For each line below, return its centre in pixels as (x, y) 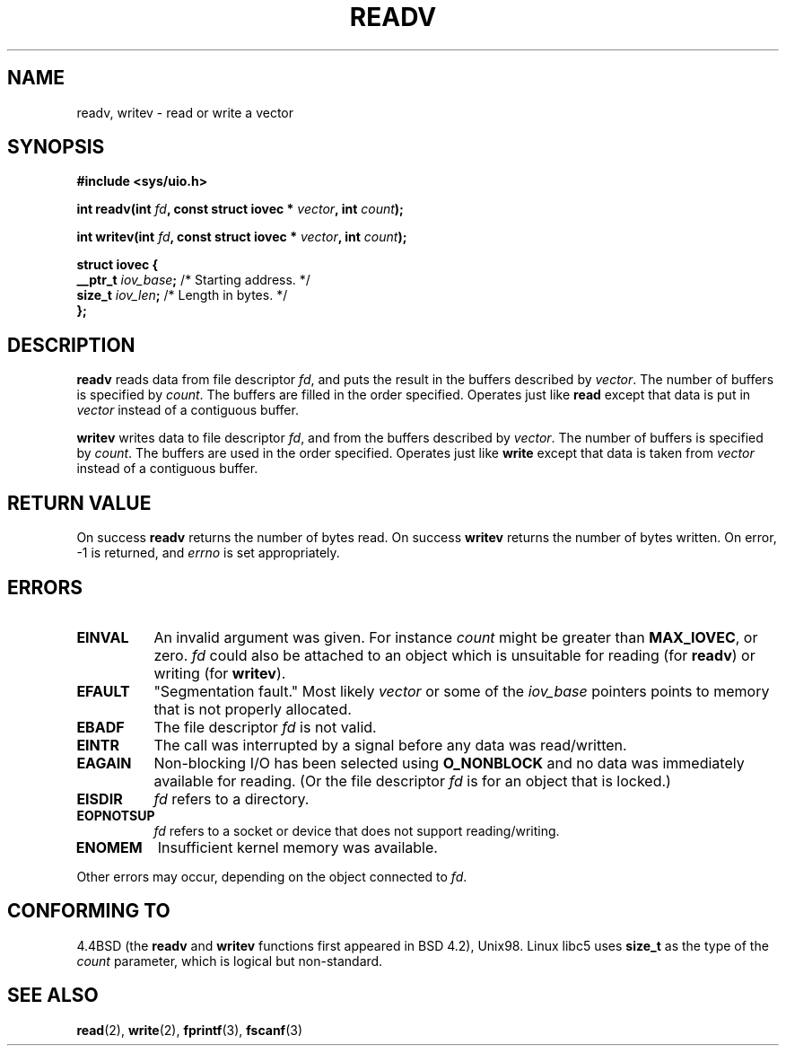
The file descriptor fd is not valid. (265, 727)
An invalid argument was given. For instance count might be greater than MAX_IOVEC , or (456, 637)
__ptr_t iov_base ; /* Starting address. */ (193, 280)
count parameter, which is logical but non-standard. (230, 961)
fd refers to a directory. (231, 799)
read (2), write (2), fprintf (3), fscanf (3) (190, 1030)
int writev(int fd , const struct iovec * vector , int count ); (242, 237)
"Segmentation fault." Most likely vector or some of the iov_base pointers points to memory (462, 691)
